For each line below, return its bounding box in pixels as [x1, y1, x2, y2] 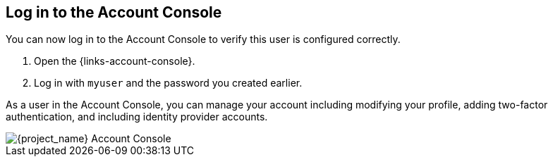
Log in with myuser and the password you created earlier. [34, 77, 303, 89]
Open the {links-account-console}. [34, 55, 195, 68]
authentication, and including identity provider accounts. [6, 111, 268, 123]
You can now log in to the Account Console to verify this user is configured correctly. [6, 33, 401, 46]
